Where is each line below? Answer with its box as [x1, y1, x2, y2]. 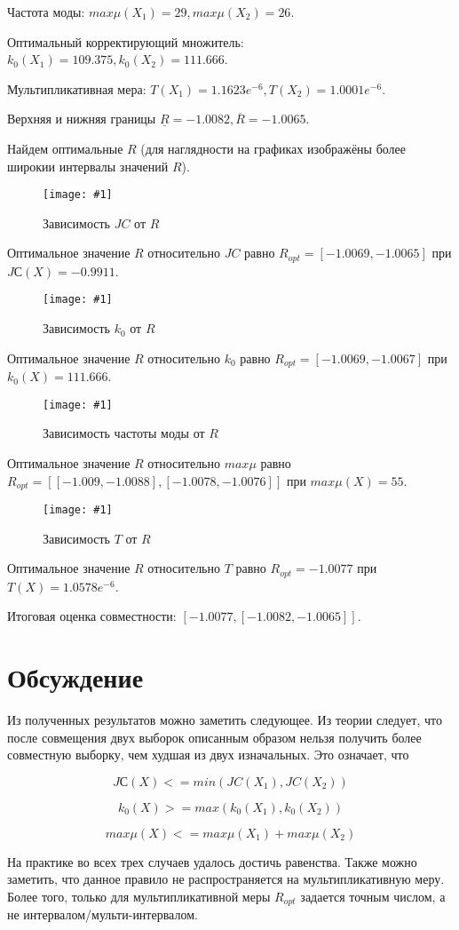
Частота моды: [7, 3, 85, 20]
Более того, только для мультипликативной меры [7, 887, 271, 906]
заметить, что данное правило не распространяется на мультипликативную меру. [7, 870, 445, 888]
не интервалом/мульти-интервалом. [7, 905, 198, 924]
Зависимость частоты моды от [43, 424, 205, 442]
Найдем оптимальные [7, 139, 123, 157]
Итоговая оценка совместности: [7, 607, 177, 625]
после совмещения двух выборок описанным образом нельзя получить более [7, 727, 422, 746]
